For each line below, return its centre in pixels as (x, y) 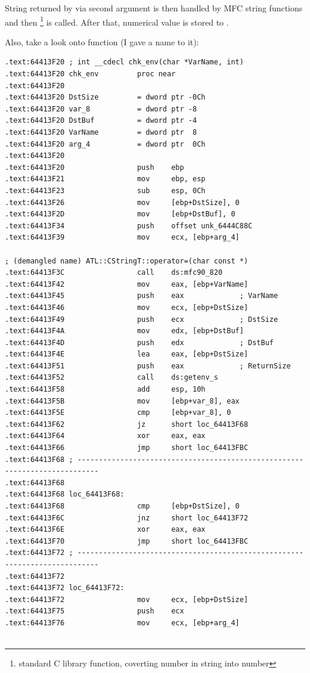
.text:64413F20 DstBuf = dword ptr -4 (101, 121)
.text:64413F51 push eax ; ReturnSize (148, 366)
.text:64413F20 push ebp (94, 167)
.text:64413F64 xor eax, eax (105, 436)
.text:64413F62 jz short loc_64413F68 (127, 424)
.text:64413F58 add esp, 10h (105, 390)
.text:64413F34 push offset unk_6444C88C (129, 226)
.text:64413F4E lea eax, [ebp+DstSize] (127, 354)
